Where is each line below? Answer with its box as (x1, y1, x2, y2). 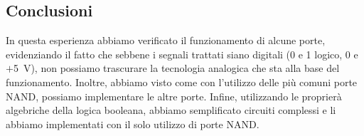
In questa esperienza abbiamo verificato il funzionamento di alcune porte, (6, 33, 326, 48)
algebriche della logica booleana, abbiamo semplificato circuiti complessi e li (6, 103, 336, 117)
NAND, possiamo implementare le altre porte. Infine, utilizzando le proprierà (6, 88, 342, 103)
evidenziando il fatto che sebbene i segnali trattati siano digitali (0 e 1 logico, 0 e (6, 46, 358, 61)
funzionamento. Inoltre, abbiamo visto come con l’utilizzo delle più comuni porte (6, 74, 358, 89)
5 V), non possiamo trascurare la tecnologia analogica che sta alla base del (13, 61, 340, 75)
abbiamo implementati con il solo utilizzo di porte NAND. (6, 116, 259, 131)
